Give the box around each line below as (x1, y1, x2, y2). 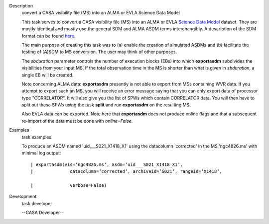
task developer (21, 200, 52, 206)
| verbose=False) (30, 182, 107, 188)
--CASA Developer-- (21, 210, 64, 216)
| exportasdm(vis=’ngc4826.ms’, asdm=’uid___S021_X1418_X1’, (30, 161, 183, 167)
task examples (21, 134, 52, 140)
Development (9, 194, 37, 200)
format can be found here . (21, 33, 76, 39)
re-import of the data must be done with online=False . (21, 118, 133, 124)
